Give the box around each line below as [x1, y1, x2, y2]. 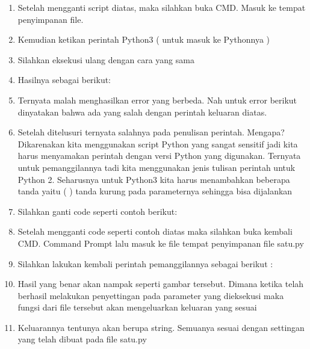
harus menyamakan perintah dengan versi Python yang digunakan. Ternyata [17, 149, 301, 162]
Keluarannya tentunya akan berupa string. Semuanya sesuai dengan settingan [17, 321, 305, 333]
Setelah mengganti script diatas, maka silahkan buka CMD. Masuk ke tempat [17, 1, 306, 13]
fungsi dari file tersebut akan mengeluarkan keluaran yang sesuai [17, 301, 257, 313]
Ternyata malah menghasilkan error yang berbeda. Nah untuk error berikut [17, 93, 297, 106]
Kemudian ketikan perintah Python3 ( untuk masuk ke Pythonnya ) [17, 33, 270, 46]
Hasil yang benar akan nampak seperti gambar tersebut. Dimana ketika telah [17, 277, 304, 290]
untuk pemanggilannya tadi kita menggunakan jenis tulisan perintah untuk [17, 161, 296, 173]
